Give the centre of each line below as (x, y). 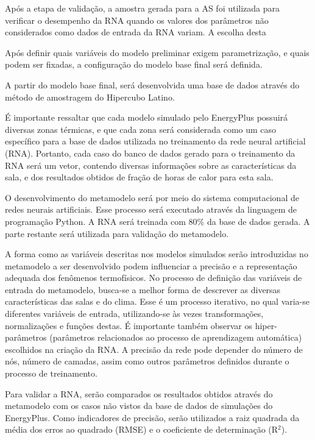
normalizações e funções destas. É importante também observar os (129, 325)
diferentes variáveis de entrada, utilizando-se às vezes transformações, (134, 314)
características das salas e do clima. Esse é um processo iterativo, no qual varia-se (157, 301)
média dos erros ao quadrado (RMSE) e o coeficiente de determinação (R (142, 429)
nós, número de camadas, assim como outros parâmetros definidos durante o (147, 361)
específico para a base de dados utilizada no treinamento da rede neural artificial (155, 141)
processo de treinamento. (51, 373)
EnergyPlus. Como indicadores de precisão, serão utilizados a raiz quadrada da (152, 417)
